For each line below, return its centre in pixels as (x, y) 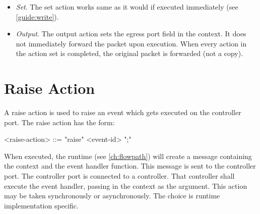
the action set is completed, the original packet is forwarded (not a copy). (129, 53)
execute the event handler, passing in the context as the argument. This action (126, 185)
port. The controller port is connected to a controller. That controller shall (119, 176)
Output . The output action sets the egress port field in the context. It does (131, 34)
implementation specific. (41, 205)
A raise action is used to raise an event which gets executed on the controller (123, 112)
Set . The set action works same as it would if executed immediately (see (127, 7)
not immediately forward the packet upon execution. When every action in (131, 43)
